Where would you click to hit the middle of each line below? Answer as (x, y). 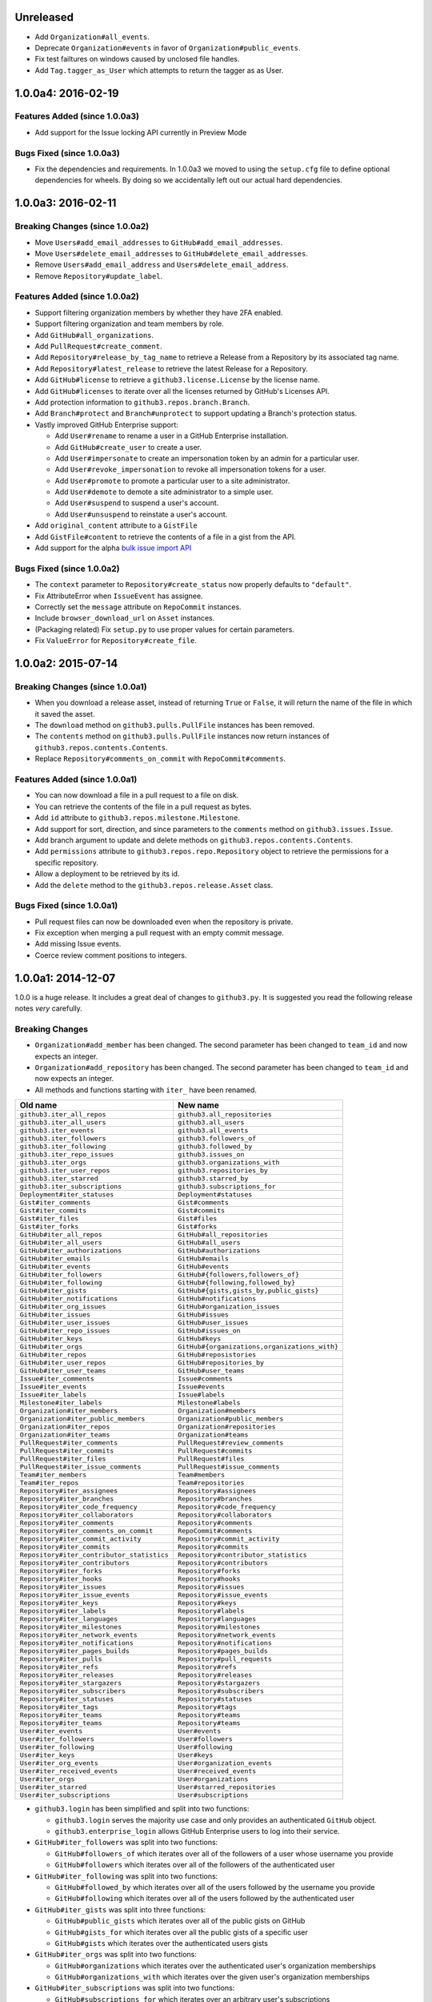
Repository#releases (215, 1675)
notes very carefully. (49, 1008)
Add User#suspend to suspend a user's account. (137, 503)
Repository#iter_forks (61, 1571)
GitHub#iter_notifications (69, 1298)
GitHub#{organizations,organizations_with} (258, 1347)
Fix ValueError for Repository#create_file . (116, 641)
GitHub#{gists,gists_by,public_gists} (248, 1290)
